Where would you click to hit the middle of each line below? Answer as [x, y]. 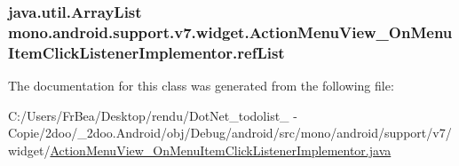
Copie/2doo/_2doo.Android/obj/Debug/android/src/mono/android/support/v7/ [230, 133]
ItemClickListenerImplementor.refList [146, 52]
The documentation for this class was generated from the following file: [201, 86]
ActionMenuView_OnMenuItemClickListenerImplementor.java [221, 150]
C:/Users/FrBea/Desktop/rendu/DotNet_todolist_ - [153, 115]
